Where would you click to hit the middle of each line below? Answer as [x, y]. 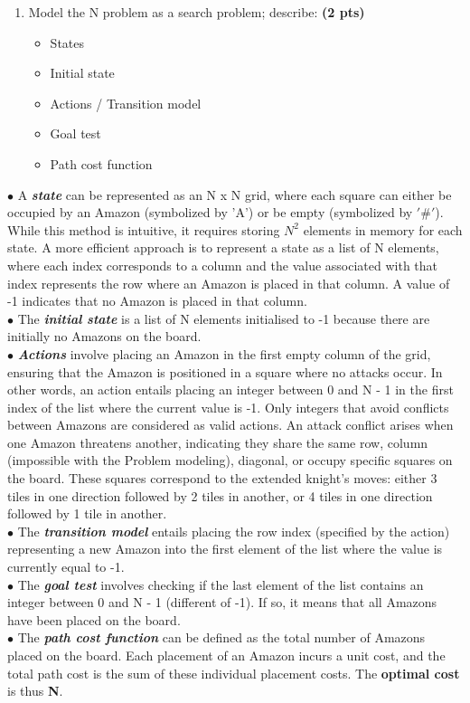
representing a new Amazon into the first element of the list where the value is [225, 549]
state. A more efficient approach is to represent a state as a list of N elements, [223, 247]
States [67, 42]
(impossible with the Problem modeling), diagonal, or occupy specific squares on [230, 460]
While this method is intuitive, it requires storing [144, 229]
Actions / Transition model [126, 103]
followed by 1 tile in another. [87, 513]
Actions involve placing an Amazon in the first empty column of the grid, [224, 353]
